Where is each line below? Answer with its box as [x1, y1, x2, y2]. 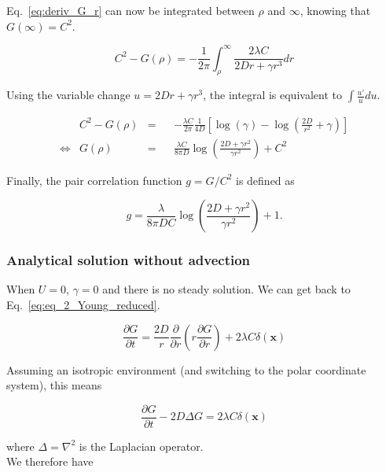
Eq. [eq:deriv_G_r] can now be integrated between [6, 2, 255, 18]
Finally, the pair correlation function [6, 171, 182, 188]
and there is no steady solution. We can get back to [102, 281, 351, 297]
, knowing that [300, 2, 371, 18]
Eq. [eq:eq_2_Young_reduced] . [6, 296, 160, 312]
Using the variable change [6, 87, 131, 103]
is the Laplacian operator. [79, 437, 204, 454]
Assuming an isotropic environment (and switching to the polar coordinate [6, 361, 366, 378]
